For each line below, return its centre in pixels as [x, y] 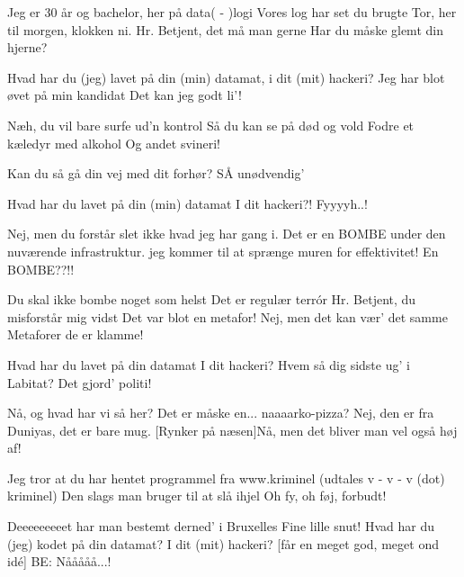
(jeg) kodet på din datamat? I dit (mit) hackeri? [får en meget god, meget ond [223, 543]
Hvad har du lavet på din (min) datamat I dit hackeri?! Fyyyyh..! [187, 203]
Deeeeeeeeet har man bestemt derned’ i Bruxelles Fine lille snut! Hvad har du [221, 526]
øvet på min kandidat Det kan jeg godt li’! [125, 95]
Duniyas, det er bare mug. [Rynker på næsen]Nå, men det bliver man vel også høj [232, 430]
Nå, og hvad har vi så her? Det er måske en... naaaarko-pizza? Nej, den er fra [221, 413]
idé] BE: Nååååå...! [59, 561]
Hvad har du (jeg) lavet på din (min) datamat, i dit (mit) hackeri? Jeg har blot [226, 77]
